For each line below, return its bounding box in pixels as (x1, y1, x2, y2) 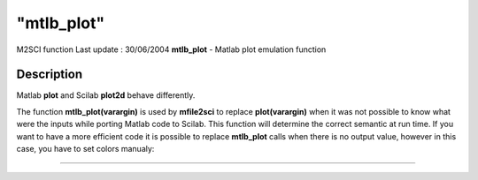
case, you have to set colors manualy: (16, 144, 155, 154)
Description (16, 67, 83, 82)
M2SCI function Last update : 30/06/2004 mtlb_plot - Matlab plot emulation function (16, 44, 327, 55)
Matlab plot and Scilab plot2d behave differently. (16, 90, 196, 101)
